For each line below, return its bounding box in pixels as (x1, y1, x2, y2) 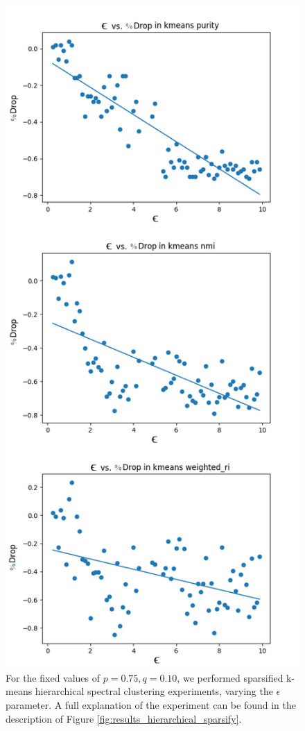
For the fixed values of (6, 670, 101, 684)
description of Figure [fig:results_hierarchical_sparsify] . (6, 711, 242, 725)
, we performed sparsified (177, 670, 284, 684)
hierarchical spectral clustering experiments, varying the (35, 684, 273, 698)
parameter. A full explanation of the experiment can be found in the (6, 698, 296, 712)
